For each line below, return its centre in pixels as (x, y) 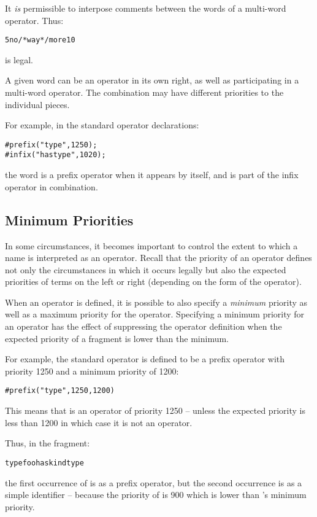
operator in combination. (52, 186)
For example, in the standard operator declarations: (102, 125)
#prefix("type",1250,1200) (60, 391)
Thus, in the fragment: (48, 443)
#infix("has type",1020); (55, 155)
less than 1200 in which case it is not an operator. (99, 422)
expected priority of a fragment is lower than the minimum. (117, 338)
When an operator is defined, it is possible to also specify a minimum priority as (156, 302)
